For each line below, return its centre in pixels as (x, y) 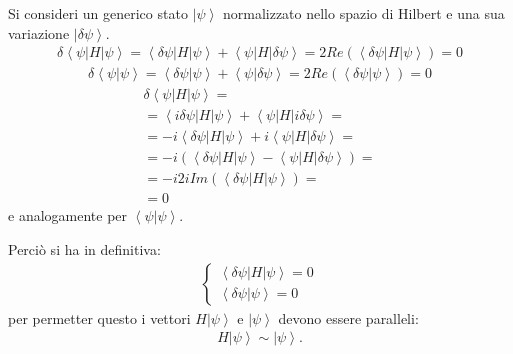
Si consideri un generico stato (98, 13)
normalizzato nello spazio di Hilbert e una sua (363, 13)
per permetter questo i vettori (99, 317)
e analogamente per (68, 215)
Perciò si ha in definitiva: (84, 249)
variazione (39, 32)
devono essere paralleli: (348, 317)
